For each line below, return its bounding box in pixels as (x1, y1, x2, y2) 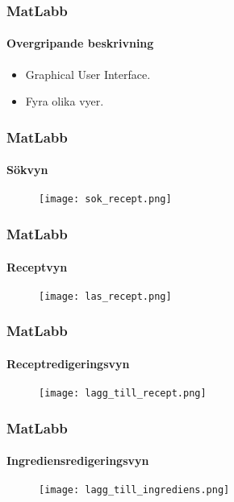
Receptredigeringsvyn (6, 355, 130, 371)
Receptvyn (6, 258, 68, 275)
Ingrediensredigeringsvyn (6, 452, 149, 469)
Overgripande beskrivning (6, 35, 154, 52)
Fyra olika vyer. (25, 93, 104, 110)
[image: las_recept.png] (39, 290, 172, 302)
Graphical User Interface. (25, 65, 151, 82)
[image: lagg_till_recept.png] (39, 388, 207, 400)
